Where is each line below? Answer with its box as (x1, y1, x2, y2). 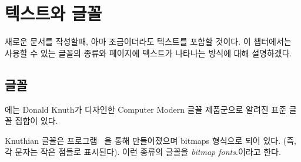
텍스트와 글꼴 (5, 1, 102, 25)
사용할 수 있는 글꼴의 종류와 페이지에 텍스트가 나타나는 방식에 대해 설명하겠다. (5, 46, 292, 59)
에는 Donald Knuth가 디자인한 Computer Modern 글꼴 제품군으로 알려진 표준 (5, 103, 287, 115)
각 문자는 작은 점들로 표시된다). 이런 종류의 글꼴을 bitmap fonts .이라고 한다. (5, 146, 281, 158)
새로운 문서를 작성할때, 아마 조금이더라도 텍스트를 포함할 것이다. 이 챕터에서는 (5, 35, 292, 48)
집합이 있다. (15, 114, 58, 127)
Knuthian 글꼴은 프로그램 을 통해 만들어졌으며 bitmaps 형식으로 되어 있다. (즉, (5, 134, 296, 146)
